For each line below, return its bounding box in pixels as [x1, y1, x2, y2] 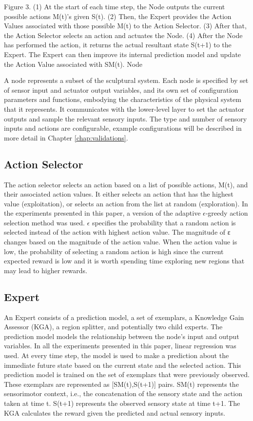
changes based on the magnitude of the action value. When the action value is [4, 237, 237, 247]
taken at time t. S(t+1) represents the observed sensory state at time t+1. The [4, 398, 240, 408]
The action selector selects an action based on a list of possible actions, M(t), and [4, 179, 248, 189]
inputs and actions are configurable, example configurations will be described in [4, 123, 242, 133]
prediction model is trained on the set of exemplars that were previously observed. [4, 369, 250, 380]
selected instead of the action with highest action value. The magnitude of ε [4, 227, 231, 237]
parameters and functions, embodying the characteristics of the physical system [4, 94, 241, 104]
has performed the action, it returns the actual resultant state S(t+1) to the [4, 40, 232, 50]
